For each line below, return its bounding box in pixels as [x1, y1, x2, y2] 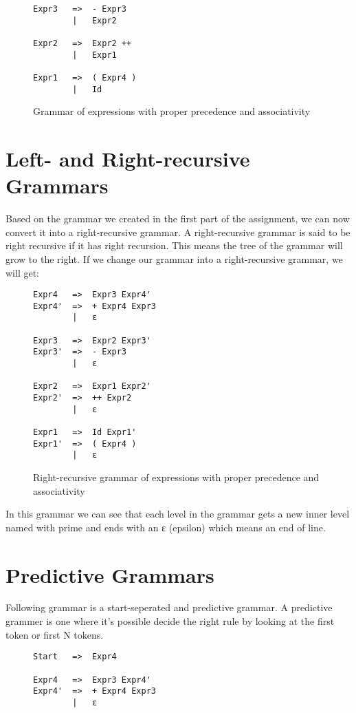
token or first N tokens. [5, 627, 104, 641]
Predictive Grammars [5, 560, 214, 588]
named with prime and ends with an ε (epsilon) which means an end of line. [5, 520, 326, 534]
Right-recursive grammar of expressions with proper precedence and [33, 469, 320, 484]
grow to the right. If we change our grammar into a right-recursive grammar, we [5, 251, 343, 266]
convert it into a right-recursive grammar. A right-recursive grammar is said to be [5, 224, 351, 239]
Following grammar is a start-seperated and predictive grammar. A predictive [5, 600, 333, 615]
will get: [5, 265, 39, 279]
